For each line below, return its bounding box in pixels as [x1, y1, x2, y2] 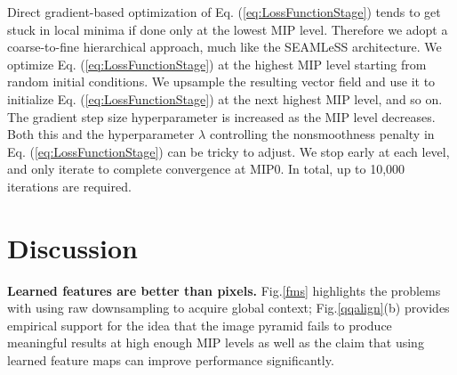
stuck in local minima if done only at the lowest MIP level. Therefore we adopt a [7, 20, 448, 38]
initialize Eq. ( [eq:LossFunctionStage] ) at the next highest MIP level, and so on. [7, 89, 443, 108]
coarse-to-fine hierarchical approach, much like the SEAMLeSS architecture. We [7, 37, 442, 56]
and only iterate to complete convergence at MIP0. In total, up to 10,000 [7, 159, 405, 178]
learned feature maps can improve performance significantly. [7, 351, 334, 370]
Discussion [7, 229, 138, 265]
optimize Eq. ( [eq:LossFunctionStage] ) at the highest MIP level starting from [7, 54, 427, 73]
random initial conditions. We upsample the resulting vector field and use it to [7, 72, 436, 91]
